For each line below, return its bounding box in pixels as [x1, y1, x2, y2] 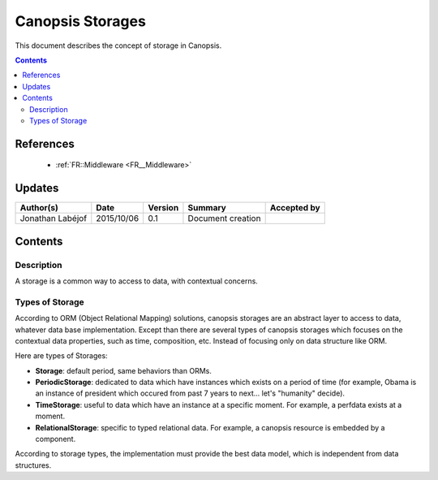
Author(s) [19, 202, 58, 214]
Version [148, 202, 179, 214]
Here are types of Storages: [15, 351, 109, 361]
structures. [15, 460, 52, 470]
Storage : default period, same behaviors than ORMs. [35, 365, 213, 375]
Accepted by [269, 202, 320, 214]
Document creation [187, 213, 261, 224]
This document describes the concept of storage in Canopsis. [15, 41, 222, 50]
